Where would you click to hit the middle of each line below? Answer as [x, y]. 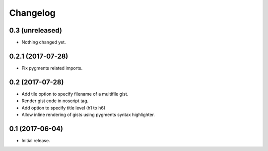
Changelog [32, 13]
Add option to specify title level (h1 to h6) [64, 108]
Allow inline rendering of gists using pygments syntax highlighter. [88, 115]
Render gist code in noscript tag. [55, 101]
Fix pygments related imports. [52, 68]
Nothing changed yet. [44, 42]
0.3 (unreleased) [35, 30]
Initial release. [36, 140]
